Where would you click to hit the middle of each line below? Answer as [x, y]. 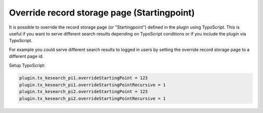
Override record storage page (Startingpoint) [102, 13]
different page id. [26, 56]
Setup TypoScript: [27, 65]
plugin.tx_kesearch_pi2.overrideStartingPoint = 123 [84, 92]
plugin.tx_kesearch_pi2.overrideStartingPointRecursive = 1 [93, 98]
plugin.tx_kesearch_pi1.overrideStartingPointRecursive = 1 [93, 85]
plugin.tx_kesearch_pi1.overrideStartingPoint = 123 [84, 78]
